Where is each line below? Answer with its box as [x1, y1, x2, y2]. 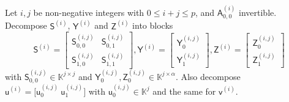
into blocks [132, 19, 173, 32]
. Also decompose [175, 70, 241, 82]
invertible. [239, 5, 277, 18]
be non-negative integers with [33, 5, 144, 18]
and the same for [152, 84, 216, 97]
